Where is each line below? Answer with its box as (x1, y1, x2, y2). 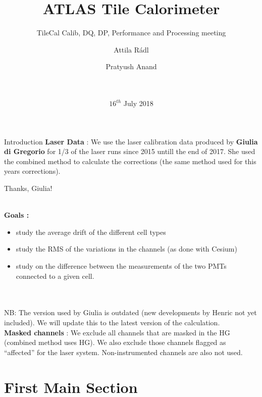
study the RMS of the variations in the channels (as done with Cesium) (16, 243, 237, 254)
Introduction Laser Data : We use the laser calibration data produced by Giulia (4, 136, 258, 146)
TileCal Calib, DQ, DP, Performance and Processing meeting (36, 27, 226, 38)
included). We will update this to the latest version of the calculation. (4, 317, 220, 327)
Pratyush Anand (106, 61, 157, 72)
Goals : (4, 210, 29, 220)
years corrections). (4, 166, 61, 176)
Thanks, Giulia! (4, 183, 53, 193)
